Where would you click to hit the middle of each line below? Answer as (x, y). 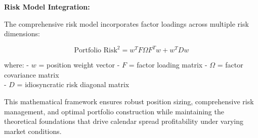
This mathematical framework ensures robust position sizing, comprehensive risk (129, 101)
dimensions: (22, 33)
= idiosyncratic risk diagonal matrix (73, 84)
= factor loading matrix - (168, 65)
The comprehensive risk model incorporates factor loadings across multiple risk (126, 23)
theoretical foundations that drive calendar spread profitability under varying (124, 121)
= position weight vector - (79, 65)
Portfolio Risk (96, 51)
